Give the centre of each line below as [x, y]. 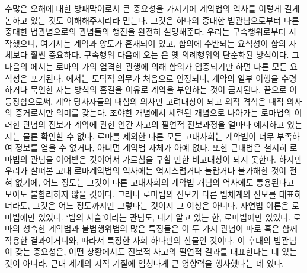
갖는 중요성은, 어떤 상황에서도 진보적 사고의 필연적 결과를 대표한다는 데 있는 [156, 251]
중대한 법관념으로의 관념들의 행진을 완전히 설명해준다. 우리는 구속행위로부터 [145, 32]
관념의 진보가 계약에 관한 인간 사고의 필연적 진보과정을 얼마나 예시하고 [153, 124]
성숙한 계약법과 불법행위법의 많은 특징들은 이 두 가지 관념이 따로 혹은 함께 [160, 228]
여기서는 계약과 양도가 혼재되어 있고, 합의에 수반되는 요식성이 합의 [163, 43]
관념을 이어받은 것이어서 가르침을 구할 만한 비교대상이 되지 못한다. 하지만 [166, 159]
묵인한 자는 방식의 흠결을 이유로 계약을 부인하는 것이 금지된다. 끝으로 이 [164, 90]
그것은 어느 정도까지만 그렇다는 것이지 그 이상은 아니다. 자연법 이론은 [161, 205]
